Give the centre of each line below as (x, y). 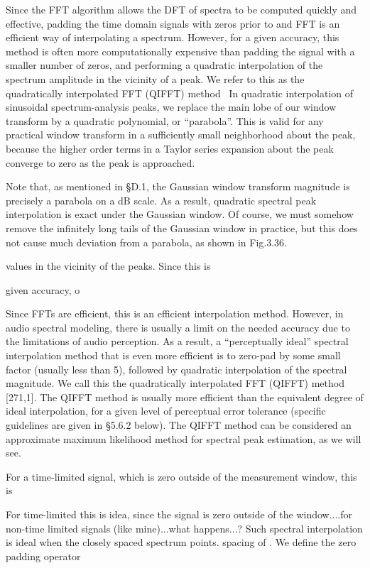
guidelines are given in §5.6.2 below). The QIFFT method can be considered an (179, 425)
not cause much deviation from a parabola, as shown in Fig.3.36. (147, 242)
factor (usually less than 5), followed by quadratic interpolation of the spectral (176, 369)
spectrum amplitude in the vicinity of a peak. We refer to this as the (155, 78)
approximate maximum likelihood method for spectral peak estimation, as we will (184, 438)
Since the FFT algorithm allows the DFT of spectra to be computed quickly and (181, 9)
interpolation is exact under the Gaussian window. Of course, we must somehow (180, 214)
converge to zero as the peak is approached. (100, 162)
